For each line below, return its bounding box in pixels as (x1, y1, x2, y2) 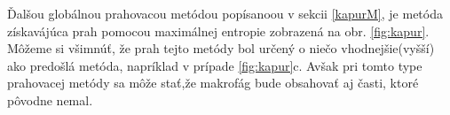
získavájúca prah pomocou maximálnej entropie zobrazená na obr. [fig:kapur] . (7, 21, 430, 40)
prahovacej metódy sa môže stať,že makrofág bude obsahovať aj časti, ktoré (7, 73, 419, 92)
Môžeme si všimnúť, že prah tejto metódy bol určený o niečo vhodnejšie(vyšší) (7, 39, 435, 57)
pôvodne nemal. (7, 90, 93, 109)
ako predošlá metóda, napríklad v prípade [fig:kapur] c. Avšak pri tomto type (7, 56, 422, 74)
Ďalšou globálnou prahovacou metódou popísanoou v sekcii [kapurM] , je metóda (7, 4, 443, 22)
